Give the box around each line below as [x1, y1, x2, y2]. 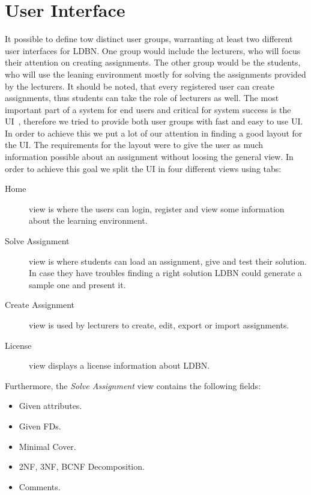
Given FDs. [19, 419, 61, 432]
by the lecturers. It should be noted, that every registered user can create [5, 79, 274, 92]
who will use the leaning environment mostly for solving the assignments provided [5, 67, 306, 80]
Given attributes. [19, 399, 82, 412]
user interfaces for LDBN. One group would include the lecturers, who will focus [5, 44, 301, 57]
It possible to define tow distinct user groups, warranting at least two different [5, 32, 293, 45]
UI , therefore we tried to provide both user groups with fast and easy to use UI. [5, 115, 303, 128]
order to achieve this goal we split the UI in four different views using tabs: [5, 162, 282, 174]
